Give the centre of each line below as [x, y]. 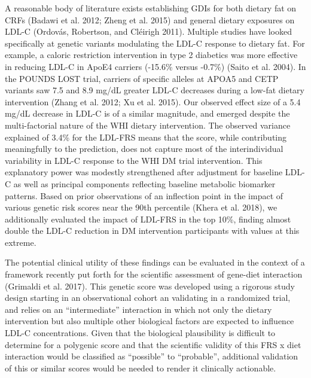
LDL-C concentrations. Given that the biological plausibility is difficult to [140, 333]
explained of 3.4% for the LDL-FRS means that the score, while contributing [146, 137]
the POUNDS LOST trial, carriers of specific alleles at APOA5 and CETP [142, 78]
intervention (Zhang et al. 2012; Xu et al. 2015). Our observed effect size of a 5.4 [153, 101]
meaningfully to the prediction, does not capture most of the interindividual [144, 149]
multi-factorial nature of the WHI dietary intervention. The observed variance [148, 125]
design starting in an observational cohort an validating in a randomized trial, [148, 298]
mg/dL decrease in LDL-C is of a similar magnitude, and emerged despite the [147, 113]
